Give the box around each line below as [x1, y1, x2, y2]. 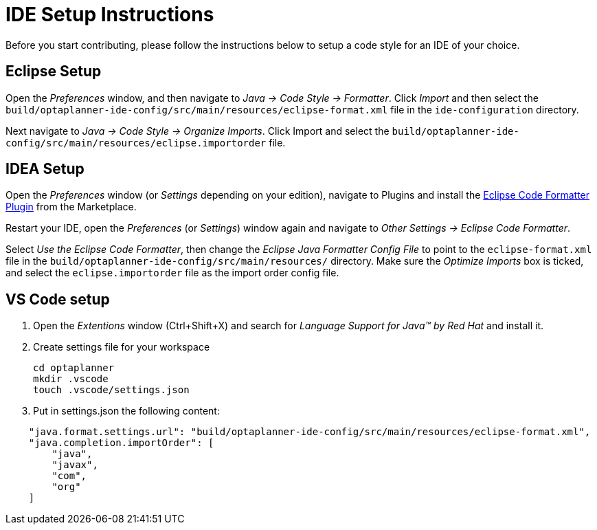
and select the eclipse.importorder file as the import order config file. [5, 267, 339, 279]
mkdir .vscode [33, 373, 109, 385]
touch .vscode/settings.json [33, 384, 190, 396]
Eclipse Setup [5, 63, 102, 80]
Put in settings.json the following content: [33, 405, 220, 417]
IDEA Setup [5, 160, 85, 178]
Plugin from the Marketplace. [5, 201, 137, 213]
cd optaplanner [33, 362, 115, 374]
